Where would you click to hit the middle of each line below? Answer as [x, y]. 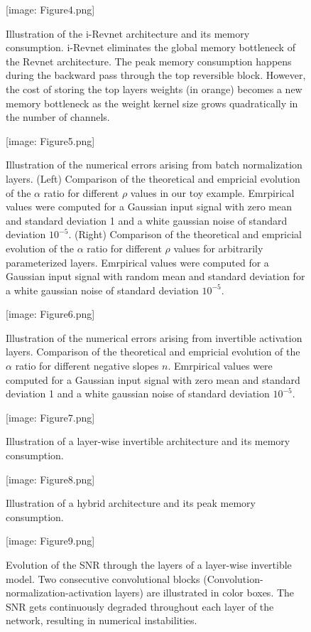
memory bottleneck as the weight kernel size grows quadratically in [152, 103]
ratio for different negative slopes [87, 366]
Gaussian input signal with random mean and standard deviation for [155, 276]
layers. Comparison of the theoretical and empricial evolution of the [153, 352]
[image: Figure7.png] [50, 417]
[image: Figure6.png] [50, 314]
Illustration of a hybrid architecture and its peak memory [131, 503]
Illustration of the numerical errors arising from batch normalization [154, 165]
